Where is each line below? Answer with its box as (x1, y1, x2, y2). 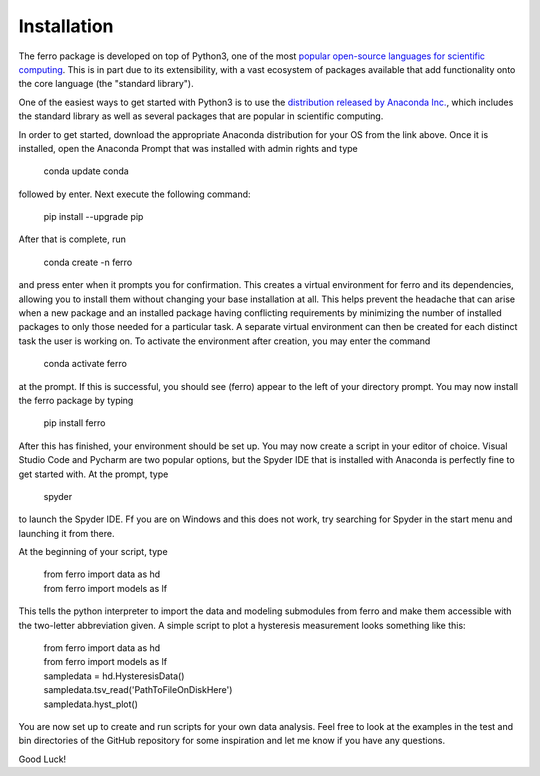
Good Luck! (18, 753, 67, 765)
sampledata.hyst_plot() (43, 698, 139, 710)
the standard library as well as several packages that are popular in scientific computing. (18, 110, 384, 122)
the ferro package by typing (18, 394, 134, 406)
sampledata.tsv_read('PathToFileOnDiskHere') (43, 684, 233, 696)
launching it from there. (18, 527, 115, 539)
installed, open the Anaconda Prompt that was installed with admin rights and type (18, 142, 359, 154)
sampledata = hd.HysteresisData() (43, 670, 185, 682)
